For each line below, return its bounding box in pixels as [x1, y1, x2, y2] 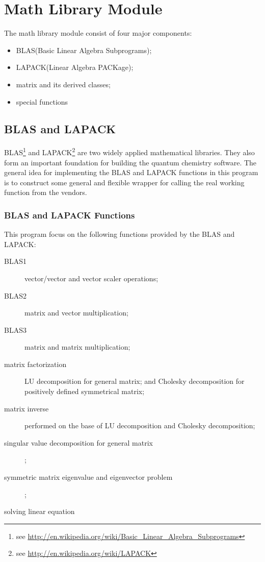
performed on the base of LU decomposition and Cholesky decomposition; [24, 420, 255, 431]
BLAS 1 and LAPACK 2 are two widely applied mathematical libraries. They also [4, 145, 255, 157]
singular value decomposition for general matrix [4, 437, 153, 448]
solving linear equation [4, 506, 75, 517]
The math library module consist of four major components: [4, 28, 192, 38]
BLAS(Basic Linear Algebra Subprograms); [16, 44, 152, 55]
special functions [16, 96, 68, 107]
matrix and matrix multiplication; [24, 341, 130, 352]
